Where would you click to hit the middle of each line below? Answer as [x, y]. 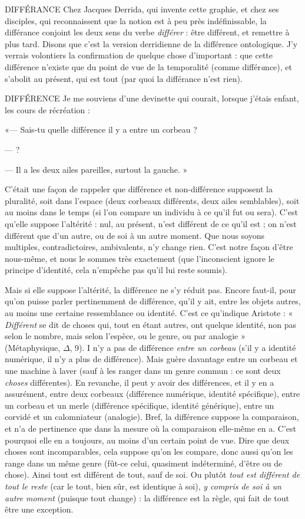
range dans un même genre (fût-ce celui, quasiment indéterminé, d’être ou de [144, 463]
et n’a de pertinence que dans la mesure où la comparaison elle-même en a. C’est [151, 428]
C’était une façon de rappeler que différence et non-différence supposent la [139, 189]
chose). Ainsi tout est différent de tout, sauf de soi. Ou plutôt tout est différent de [152, 474]
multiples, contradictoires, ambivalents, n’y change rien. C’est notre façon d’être [149, 247]
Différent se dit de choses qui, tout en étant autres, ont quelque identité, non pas [151, 324]
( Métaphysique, [33, 347]
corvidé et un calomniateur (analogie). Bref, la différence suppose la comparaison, [152, 417]
